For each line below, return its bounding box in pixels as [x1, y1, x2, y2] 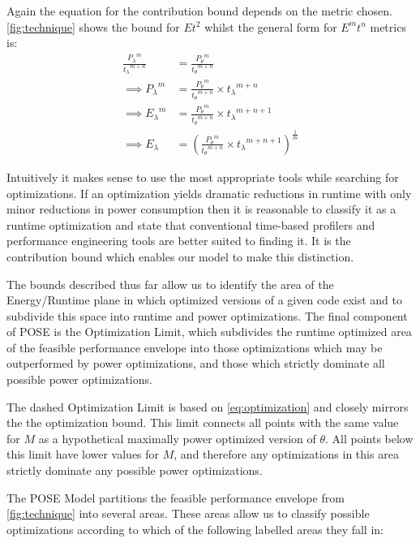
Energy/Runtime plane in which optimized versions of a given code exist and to [6, 291, 402, 308]
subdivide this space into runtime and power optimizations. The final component [6, 307, 408, 324]
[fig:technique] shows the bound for [6, 18, 180, 35]
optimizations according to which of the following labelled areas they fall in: [6, 520, 384, 537]
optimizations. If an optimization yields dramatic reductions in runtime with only [6, 184, 412, 201]
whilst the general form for [204, 18, 337, 35]
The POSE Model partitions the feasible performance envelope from [6, 489, 345, 506]
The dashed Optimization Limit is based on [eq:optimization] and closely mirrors [6, 398, 409, 415]
